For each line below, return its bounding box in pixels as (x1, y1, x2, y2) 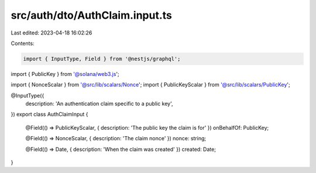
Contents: (11, 40, 35, 47)
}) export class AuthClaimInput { (11, 111, 88, 118)
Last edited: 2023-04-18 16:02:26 (11, 29, 92, 36)
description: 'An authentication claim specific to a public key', (25, 100, 173, 108)
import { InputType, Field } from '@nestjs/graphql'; (23, 56, 181, 62)
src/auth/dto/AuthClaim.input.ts (11, 9, 173, 22)
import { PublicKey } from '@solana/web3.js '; (11, 70, 119, 77)
